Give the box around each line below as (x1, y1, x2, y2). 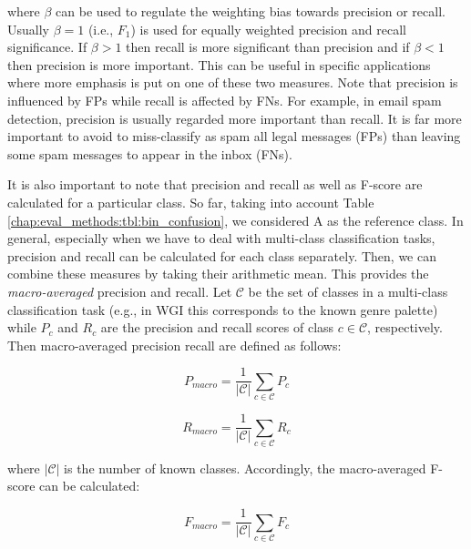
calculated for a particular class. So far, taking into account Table (7, 192, 374, 211)
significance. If (7, 37, 87, 56)
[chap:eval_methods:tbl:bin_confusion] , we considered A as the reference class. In (7, 210, 464, 229)
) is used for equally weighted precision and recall (130, 19, 407, 38)
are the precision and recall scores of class (100, 318, 334, 337)
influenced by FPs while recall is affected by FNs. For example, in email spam (7, 90, 442, 109)
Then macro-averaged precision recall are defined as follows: (7, 335, 342, 354)
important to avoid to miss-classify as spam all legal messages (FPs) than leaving (7, 127, 461, 146)
